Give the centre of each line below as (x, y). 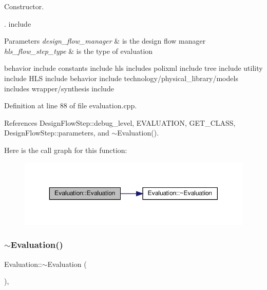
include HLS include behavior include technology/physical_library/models (121, 78)
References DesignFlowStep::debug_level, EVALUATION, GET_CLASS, (120, 122)
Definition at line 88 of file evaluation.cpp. (71, 105)
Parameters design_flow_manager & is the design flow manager (105, 41)
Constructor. (24, 6)
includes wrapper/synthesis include (59, 88)
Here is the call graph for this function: (66, 150)
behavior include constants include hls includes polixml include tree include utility (133, 68)
